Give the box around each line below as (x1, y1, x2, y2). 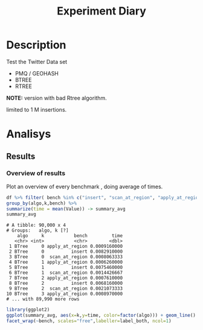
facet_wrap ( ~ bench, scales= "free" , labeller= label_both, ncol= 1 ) (6, 318, 172, 324)
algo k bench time (17, 233, 123, 239)
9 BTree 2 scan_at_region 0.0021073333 (8, 285, 123, 292)
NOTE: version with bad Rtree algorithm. (6, 94, 107, 101)
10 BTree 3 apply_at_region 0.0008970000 (6, 291, 123, 297)
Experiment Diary (56, 4, 146, 18)
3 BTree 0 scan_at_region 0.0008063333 (8, 254, 123, 260)
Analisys (6, 127, 51, 141)
